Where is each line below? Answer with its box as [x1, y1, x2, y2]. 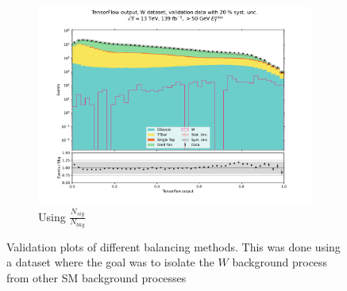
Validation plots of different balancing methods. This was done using [6, 238, 341, 255]
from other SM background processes [6, 269, 187, 285]
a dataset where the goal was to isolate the [6, 254, 214, 270]
